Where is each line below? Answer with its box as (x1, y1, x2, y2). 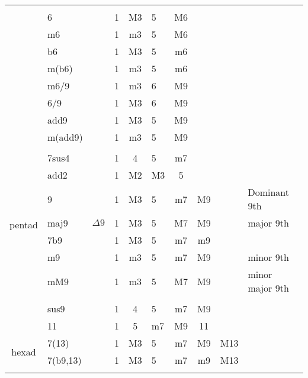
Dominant (248, 185, 289, 199)
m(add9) (47, 130, 83, 144)
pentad (9, 218, 38, 231)
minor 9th (248, 250, 289, 264)
